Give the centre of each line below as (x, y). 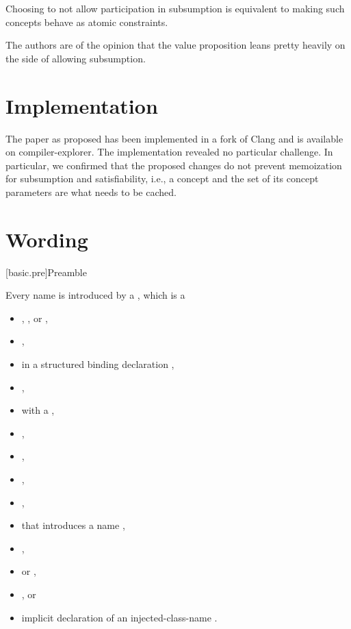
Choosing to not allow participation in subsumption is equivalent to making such (175, 8)
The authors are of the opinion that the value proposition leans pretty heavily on (175, 45)
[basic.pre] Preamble (46, 272)
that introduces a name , (73, 525)
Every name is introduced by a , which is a (95, 295)
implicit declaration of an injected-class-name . (119, 617)
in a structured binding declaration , (98, 363)
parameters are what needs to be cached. (91, 192)
